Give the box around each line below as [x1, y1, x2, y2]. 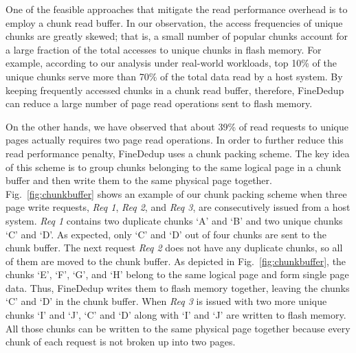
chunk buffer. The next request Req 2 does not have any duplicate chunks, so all [5, 240, 343, 255]
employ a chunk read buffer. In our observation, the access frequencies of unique [5, 15, 343, 30]
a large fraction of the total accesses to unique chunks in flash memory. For [5, 42, 322, 56]
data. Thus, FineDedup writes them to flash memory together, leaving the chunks [5, 280, 350, 295]
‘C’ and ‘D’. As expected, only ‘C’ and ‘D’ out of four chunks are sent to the [5, 227, 326, 241]
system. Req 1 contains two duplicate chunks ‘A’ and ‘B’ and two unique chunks [5, 213, 343, 227]
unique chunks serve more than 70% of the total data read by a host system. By [5, 69, 343, 83]
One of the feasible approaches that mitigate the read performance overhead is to [5, 2, 348, 16]
